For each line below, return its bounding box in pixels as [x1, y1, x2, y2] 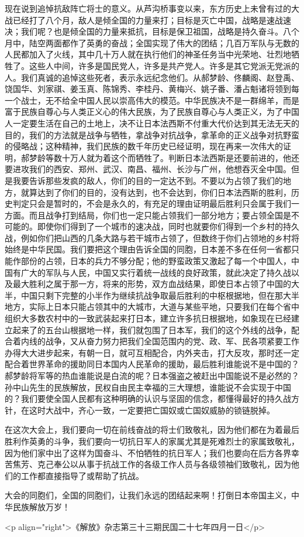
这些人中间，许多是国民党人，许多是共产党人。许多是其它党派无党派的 [29, 59, 299, 71]
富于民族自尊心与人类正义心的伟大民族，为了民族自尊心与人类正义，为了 [5, 105, 283, 118]
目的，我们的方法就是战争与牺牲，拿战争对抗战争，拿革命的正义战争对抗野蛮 [5, 128, 299, 141]
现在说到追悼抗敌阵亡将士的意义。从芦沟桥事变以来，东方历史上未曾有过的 [5, 2, 291, 14]
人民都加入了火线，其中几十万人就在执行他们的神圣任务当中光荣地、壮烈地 [5, 48, 291, 60]
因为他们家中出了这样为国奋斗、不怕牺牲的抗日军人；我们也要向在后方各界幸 [5, 446, 299, 459]
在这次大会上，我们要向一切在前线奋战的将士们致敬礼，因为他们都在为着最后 [5, 423, 299, 436]
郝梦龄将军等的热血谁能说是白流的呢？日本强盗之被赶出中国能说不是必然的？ [5, 370, 299, 381]
